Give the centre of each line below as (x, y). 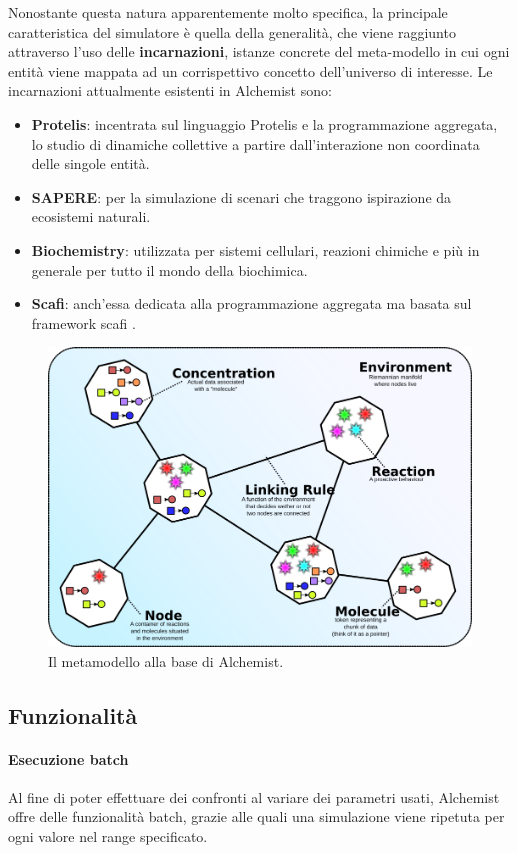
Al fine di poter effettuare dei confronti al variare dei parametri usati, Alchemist (254, 796)
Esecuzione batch (68, 758)
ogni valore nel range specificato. (108, 836)
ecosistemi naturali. (91, 216)
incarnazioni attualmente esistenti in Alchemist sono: (170, 90)
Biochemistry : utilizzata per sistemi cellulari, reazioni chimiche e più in (255, 249)
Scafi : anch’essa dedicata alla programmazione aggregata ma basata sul (251, 303)
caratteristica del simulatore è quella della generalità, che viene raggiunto (232, 31)
